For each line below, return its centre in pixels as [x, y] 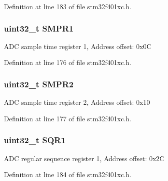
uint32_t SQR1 [35, 140]
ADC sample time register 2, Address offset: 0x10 [77, 102]
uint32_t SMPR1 [39, 28]
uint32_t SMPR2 [39, 84]
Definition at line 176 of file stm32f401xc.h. [68, 62]
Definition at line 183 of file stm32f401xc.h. [68, 6]
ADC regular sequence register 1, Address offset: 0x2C [84, 158]
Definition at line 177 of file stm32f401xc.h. [68, 118]
